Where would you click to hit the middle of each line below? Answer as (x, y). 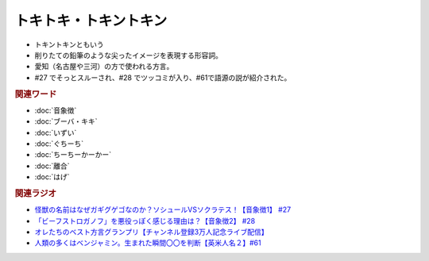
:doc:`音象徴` (56, 110)
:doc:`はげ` (52, 177)
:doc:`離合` (52, 166)
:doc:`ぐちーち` (59, 144)
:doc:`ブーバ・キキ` (66, 121)
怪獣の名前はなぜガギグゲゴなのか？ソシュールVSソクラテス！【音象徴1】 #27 (163, 209)
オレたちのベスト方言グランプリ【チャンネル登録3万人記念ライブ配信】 (152, 232)
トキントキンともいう (69, 44)
